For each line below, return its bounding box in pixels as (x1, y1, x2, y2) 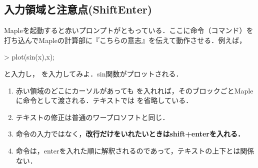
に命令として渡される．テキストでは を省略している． (15, 95, 193, 105)
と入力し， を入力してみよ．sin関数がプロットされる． (4, 68, 183, 78)
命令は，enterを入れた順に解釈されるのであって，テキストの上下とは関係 (15, 145, 254, 155)
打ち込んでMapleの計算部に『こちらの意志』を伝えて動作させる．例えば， (4, 34, 246, 45)
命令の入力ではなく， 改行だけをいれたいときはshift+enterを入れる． (15, 128, 244, 139)
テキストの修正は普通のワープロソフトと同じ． (15, 111, 169, 122)
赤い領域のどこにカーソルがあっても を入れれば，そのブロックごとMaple (15, 85, 253, 95)
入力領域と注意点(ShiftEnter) (4, 1, 152, 17)
